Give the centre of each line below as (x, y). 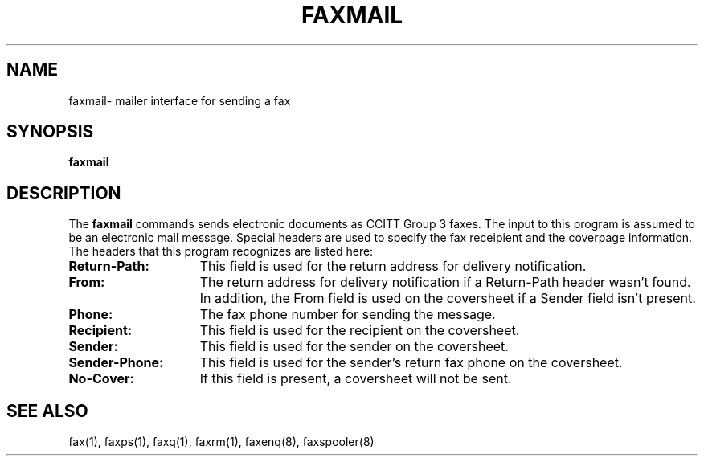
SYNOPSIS (50, 132)
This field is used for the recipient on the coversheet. (360, 331)
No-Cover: (101, 379)
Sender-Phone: (116, 363)
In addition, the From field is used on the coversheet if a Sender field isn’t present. (448, 298)
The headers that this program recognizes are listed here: (221, 251)
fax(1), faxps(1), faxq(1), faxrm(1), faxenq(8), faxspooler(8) (221, 442)
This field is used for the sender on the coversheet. (354, 347)
